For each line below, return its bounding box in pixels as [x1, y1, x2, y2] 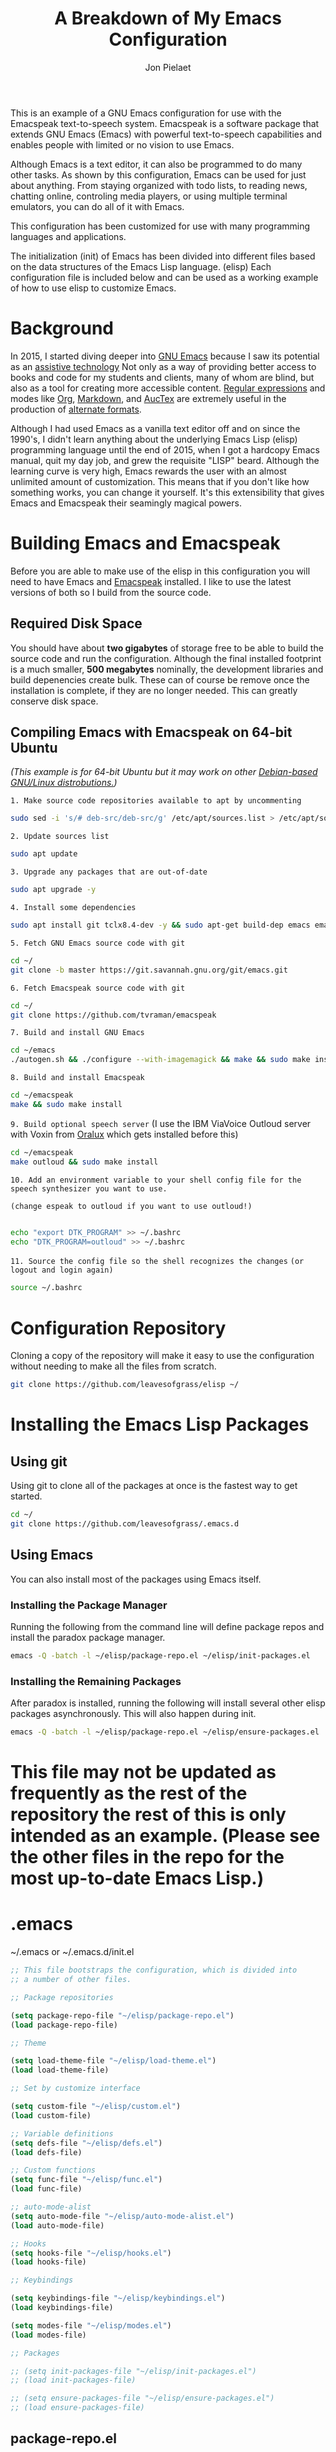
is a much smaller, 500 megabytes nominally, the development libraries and [10, 663, 324, 675]
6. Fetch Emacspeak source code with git [10, 983, 186, 993]
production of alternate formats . [10, 403, 142, 415]
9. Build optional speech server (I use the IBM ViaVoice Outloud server [10, 1117, 312, 1129]
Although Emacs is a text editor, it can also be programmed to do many [10, 158, 303, 170]
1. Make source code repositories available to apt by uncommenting [10, 796, 302, 806]
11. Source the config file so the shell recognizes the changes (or [10, 1257, 305, 1267]
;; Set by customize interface [10, 2083, 141, 2094]
